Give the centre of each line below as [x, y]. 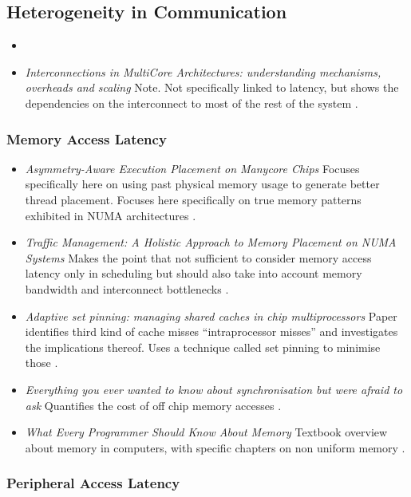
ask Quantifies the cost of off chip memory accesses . [153, 405]
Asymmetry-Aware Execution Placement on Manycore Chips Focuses [192, 168]
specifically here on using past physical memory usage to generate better [202, 184]
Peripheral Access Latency [93, 483]
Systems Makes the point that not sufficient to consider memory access [198, 257]
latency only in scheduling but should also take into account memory [194, 273]
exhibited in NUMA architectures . [111, 215]
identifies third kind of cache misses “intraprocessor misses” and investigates [211, 331]
